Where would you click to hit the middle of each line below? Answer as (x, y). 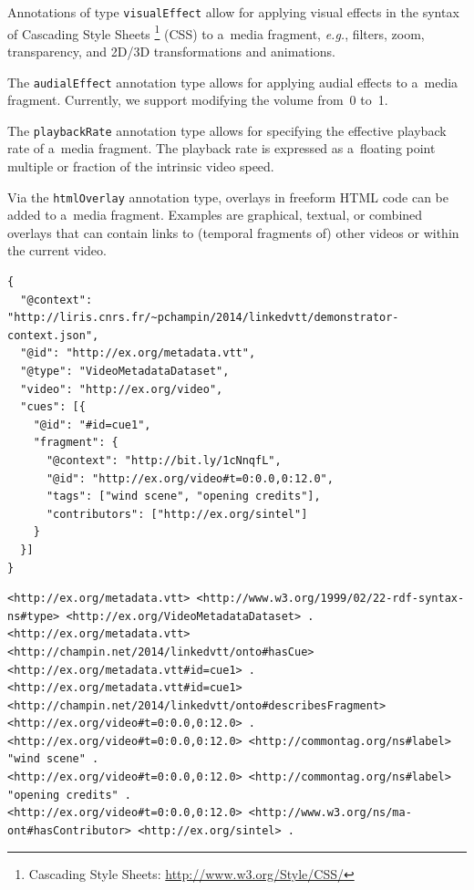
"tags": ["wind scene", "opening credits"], (183, 497)
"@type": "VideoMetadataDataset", (125, 371)
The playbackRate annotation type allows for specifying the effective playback (227, 130)
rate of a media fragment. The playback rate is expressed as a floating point (222, 148)
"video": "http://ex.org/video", (122, 389)
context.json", (53, 335)
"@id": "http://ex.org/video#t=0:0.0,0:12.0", (190, 478)
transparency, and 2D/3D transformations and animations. (171, 51)
